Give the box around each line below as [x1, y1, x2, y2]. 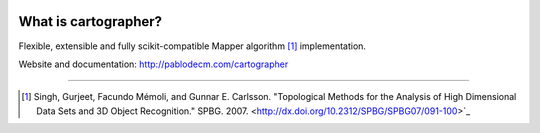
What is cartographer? [18, 13, 163, 30]
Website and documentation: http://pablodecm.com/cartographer [18, 58, 289, 70]
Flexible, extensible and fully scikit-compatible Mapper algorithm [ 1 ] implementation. [18, 40, 367, 52]
